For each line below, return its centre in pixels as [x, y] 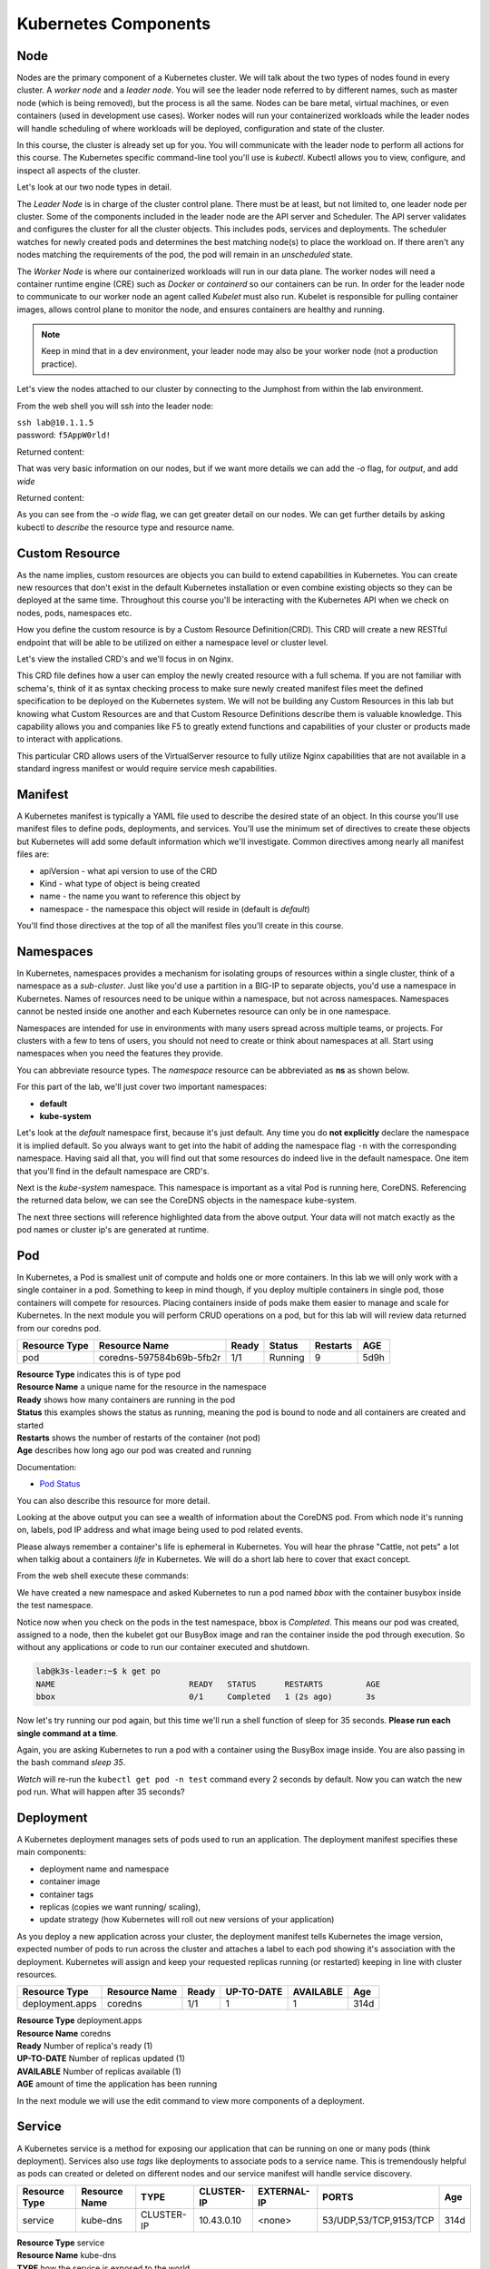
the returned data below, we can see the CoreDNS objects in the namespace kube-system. [187, 1200]
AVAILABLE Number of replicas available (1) [99, 2071]
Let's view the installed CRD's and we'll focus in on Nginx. [125, 659]
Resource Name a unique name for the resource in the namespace [142, 1387]
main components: [51, 1852]
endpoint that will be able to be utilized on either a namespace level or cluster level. [172, 642]
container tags [67, 1894]
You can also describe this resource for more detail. [113, 1500]
